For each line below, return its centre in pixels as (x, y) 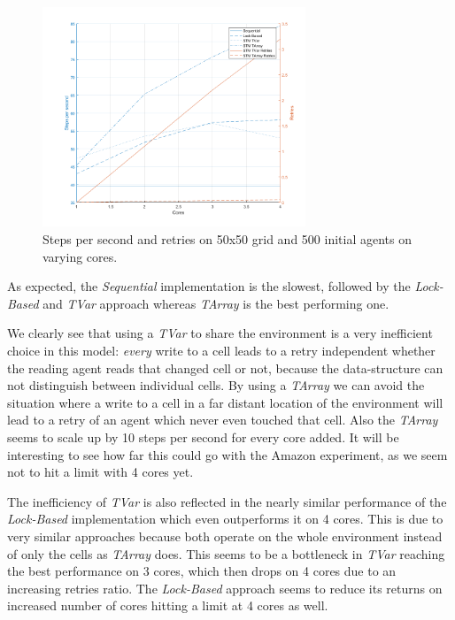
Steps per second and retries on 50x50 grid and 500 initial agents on (227, 239)
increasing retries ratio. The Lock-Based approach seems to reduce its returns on (225, 588)
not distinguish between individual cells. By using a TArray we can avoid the (216, 385)
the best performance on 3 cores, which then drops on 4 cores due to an (202, 571)
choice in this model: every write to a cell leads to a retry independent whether (221, 351)
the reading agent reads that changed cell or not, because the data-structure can (225, 367)
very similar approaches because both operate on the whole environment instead (225, 536)
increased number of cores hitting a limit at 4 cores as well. (168, 605)
